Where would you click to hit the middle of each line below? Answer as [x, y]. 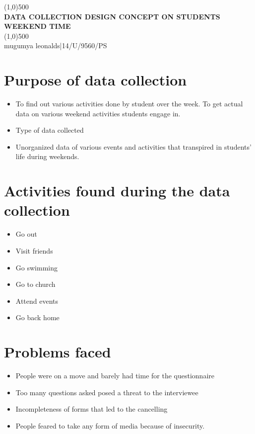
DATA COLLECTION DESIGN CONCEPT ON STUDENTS [112, 16]
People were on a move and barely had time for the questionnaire [115, 376]
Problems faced [58, 352]
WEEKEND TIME [37, 26]
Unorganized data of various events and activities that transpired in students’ [133, 146]
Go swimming [36, 267]
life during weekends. [47, 156]
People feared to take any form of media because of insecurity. [110, 425]
